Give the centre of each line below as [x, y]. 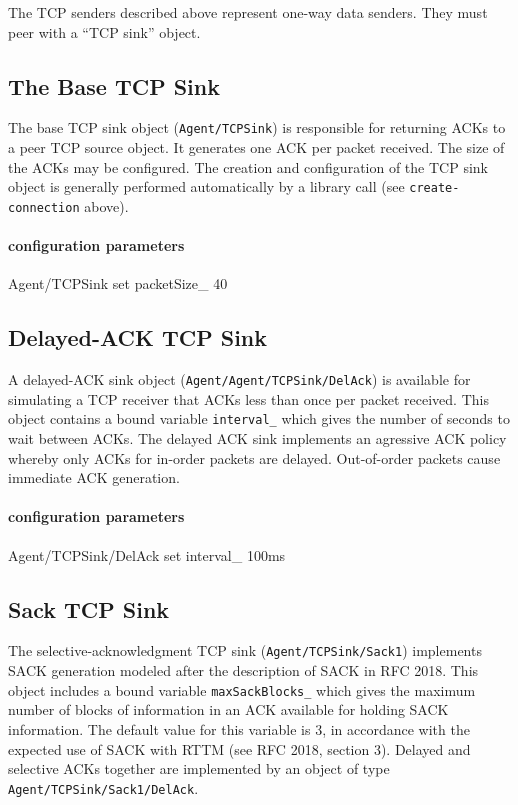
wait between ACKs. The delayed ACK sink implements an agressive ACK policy [257, 438]
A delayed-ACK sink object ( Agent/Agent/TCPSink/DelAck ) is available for [239, 379]
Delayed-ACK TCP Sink [138, 337]
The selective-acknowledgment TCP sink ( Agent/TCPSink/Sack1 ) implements [245, 650]
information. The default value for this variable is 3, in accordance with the [239, 728]
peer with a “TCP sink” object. [104, 31]
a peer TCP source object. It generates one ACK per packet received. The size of [256, 147]
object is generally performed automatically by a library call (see [206, 186]
